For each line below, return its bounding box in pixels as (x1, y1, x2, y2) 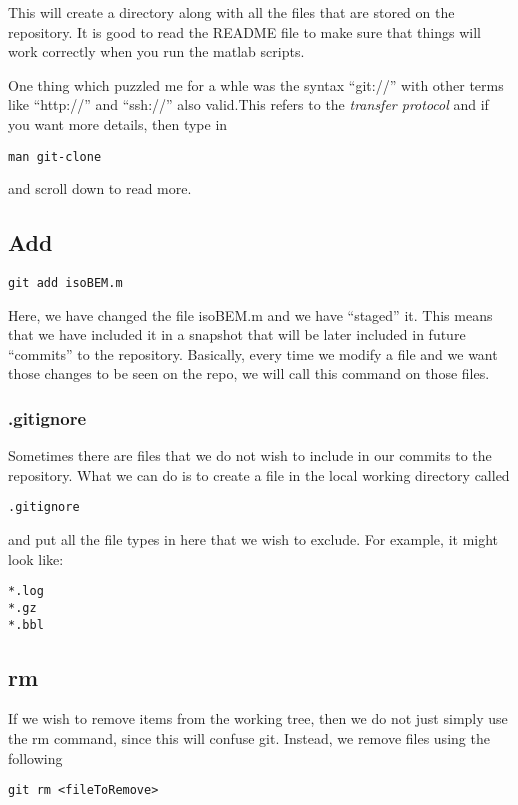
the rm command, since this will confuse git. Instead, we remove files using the (8, 728, 490, 749)
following (8, 747, 63, 768)
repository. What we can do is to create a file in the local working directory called (8, 464, 510, 485)
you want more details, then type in (8, 113, 228, 134)
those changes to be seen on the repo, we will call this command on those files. (8, 363, 490, 384)
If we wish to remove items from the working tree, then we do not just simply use (8, 708, 508, 729)
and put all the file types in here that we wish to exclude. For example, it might (8, 529, 499, 550)
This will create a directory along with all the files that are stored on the (8, 2, 455, 22)
